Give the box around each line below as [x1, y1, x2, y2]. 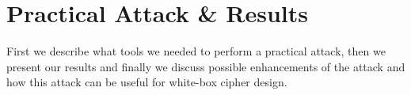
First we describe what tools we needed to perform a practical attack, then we [6, 43, 386, 59]
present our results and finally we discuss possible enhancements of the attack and [6, 58, 405, 74]
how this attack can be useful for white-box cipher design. [6, 74, 287, 90]
